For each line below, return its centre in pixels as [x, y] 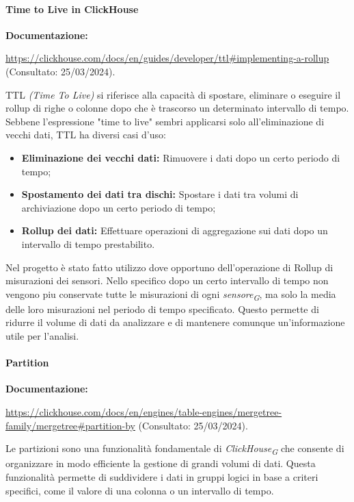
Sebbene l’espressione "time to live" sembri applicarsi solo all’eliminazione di [165, 121]
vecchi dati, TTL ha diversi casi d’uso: [86, 135]
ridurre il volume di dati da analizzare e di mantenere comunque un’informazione [175, 322]
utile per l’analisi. [42, 336]
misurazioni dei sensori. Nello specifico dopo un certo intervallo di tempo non [167, 280]
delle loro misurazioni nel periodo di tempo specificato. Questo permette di [162, 309]
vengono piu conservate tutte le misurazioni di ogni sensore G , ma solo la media [171, 294]
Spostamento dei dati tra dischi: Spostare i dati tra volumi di [160, 194]
